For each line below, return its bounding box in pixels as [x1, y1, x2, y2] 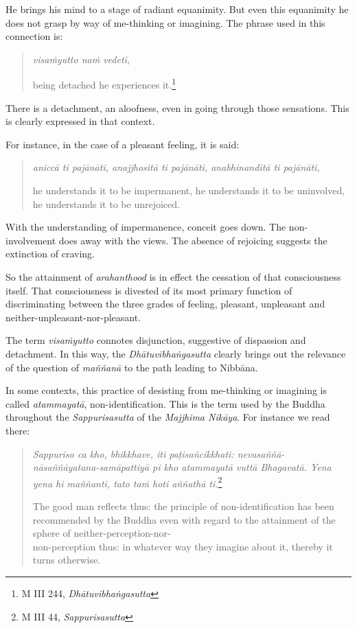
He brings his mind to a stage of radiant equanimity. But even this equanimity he [5, 2, 349, 16]
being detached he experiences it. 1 [32, 75, 176, 92]
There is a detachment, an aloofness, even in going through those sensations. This [5, 100, 349, 115]
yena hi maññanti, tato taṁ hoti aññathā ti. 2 [32, 474, 222, 490]
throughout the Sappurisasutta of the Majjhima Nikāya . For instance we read [5, 410, 330, 424]
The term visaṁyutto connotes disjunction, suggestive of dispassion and [5, 333, 306, 347]
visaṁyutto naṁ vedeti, [32, 51, 130, 66]
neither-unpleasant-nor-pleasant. [5, 310, 141, 324]
